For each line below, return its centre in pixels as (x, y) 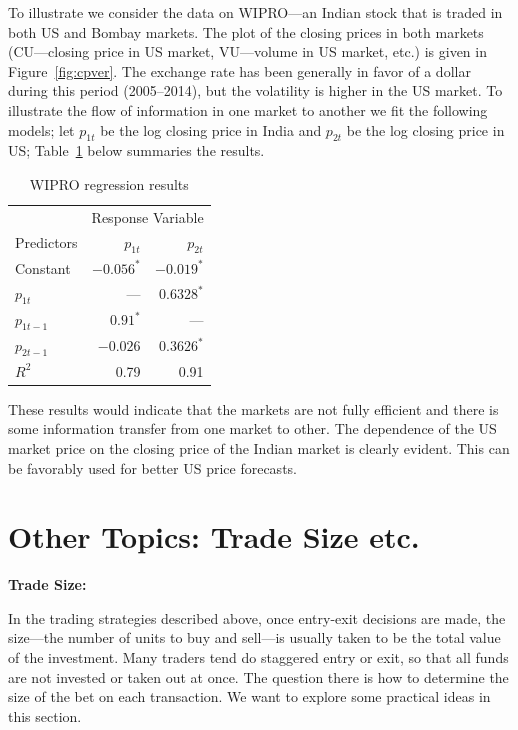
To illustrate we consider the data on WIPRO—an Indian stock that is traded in (255, 12)
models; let (41, 129)
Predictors (46, 242)
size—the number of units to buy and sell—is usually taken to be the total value (254, 637)
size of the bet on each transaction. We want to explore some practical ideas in (249, 696)
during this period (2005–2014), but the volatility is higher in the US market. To (255, 90)
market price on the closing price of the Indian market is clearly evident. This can (259, 447)
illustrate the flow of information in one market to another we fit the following (248, 109)
